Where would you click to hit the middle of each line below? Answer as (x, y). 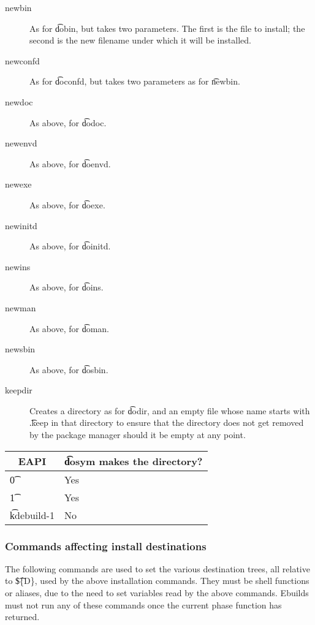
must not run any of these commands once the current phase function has (143, 604)
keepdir (19, 390)
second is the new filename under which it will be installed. (140, 40)
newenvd (21, 143)
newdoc (19, 101)
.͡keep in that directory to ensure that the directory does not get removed (167, 422)
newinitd (21, 225)
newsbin (20, 349)
